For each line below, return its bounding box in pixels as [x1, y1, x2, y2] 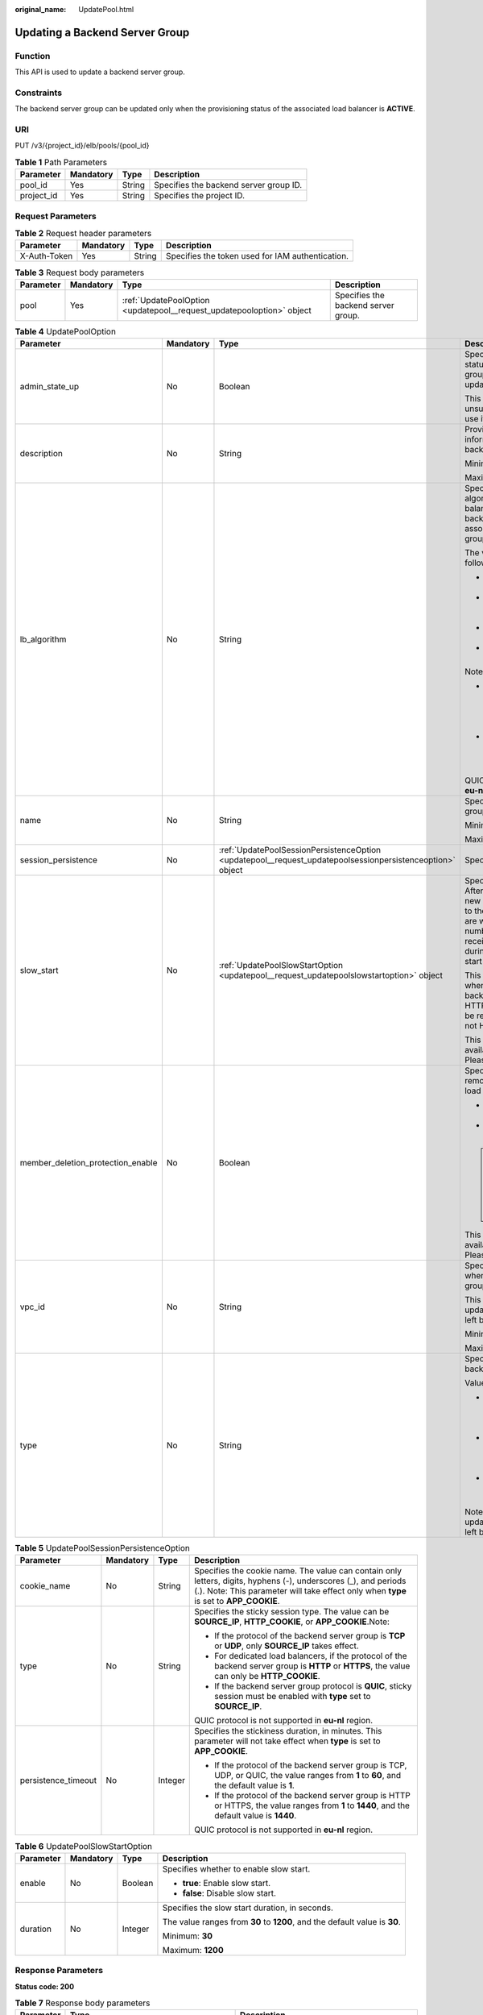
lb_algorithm [19, 634, 67, 645]
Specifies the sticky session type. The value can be [194, 1606, 390, 1618]
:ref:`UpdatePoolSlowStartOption [218, 960, 344, 971]
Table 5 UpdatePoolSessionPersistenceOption [14, 1543, 191, 1554]
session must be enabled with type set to [214, 1691, 371, 1702]
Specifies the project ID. [154, 190, 246, 201]
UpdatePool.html [78, 5, 134, 14]
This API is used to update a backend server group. [14, 67, 185, 77]
